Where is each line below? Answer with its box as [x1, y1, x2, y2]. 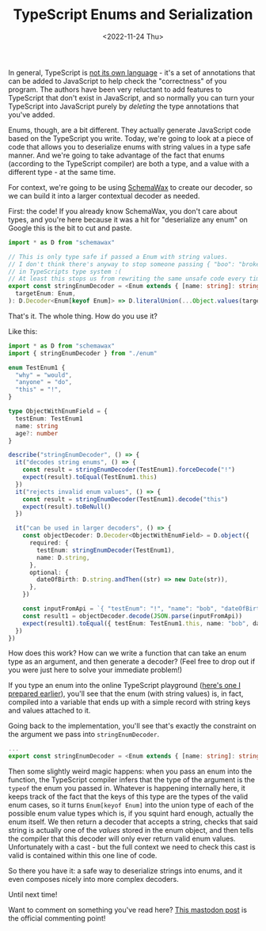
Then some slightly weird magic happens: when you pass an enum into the [8, 766, 253, 777]
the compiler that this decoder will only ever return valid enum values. [8, 834, 236, 844]
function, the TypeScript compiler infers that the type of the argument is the [8, 775, 256, 785]
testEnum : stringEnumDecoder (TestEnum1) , [36, 546, 176, 554]
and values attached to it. [8, 706, 91, 716]
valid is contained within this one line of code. [8, 851, 158, 861]
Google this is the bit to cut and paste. [8, 223, 132, 233]
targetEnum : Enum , [15, 290, 77, 298]
